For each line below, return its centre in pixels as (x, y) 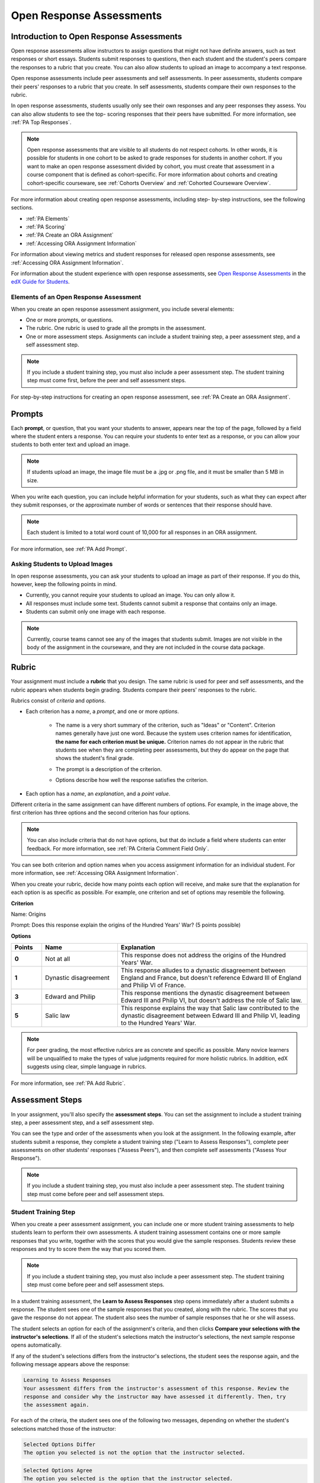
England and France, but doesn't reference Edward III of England (211, 978)
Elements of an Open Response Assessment (76, 297)
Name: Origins (28, 914)
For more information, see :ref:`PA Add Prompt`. (69, 549)
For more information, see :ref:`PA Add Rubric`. (68, 1083)
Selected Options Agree (58, 1470)
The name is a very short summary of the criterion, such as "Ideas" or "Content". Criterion (165, 725)
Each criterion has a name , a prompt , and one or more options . (102, 711)
